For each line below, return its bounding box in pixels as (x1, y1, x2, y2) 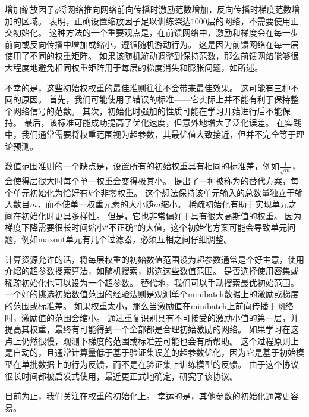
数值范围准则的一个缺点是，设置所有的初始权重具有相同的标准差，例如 (5, 160, 279, 172)
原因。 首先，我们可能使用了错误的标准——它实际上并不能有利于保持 (21, 93, 291, 105)
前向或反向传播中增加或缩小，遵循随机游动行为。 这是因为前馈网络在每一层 (5, 38, 299, 50)
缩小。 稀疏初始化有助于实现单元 (160, 198, 289, 210)
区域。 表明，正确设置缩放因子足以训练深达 (21, 14, 191, 27)
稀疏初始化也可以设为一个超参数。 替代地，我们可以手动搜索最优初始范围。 (5, 276, 299, 288)
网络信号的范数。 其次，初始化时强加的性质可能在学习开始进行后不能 (12, 104, 282, 117)
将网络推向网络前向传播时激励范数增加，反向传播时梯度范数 (58, 3, 292, 15)
